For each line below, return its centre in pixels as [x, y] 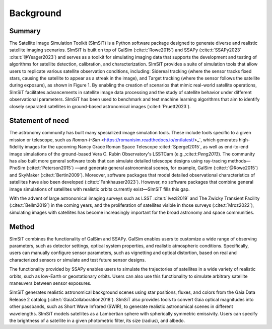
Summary [25, 31]
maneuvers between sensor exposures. [50, 283]
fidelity [16, 147]
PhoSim [17, 168]
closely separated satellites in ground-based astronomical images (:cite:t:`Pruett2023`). [100, 106]
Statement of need [39, 121]
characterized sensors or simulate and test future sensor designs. [78, 260]
